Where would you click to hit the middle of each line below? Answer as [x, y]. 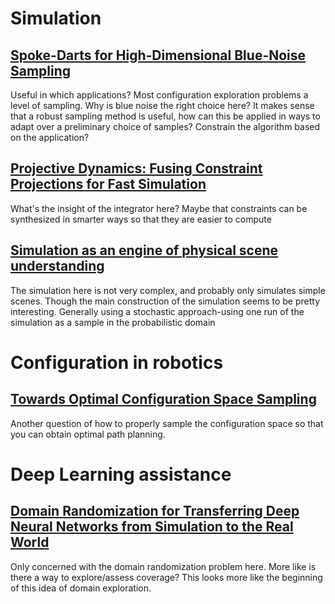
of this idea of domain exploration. [81, 588]
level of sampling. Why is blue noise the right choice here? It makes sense [162, 105]
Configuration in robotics [117, 362]
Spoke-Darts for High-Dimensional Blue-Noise [158, 55]
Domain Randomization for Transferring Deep [155, 511]
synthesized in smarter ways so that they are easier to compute [141, 219]
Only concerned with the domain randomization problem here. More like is [163, 566]
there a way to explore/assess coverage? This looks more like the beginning [166, 577]
